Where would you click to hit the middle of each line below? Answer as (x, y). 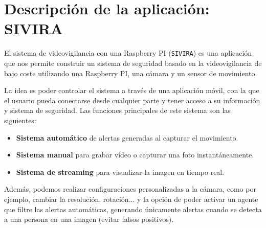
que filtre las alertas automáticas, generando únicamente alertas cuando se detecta (133, 209)
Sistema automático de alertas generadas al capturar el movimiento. (127, 137)
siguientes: (20, 120)
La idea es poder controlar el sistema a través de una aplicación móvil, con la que (132, 90)
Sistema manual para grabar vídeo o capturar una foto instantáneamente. (135, 155)
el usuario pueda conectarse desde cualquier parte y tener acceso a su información (132, 100)
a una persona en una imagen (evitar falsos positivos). (89, 219)
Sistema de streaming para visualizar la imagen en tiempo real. (120, 172)
